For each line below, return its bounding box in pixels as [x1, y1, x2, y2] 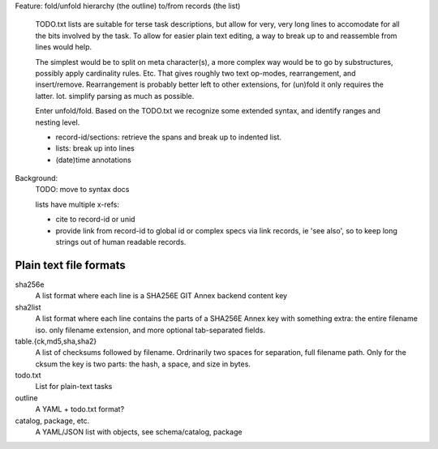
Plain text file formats [15, 258, 126, 272]
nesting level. [35, 118, 80, 127]
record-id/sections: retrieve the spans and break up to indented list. [55, 132, 282, 142]
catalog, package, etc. [15, 416, 90, 425]
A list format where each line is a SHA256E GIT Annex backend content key [35, 291, 288, 301]
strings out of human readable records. [55, 237, 187, 247]
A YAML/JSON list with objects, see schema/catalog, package [35, 427, 243, 437]
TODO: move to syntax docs [35, 185, 130, 195]
